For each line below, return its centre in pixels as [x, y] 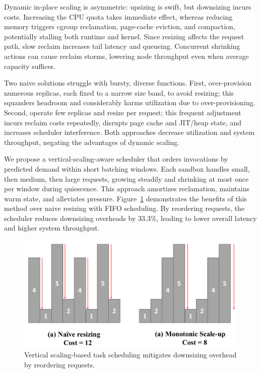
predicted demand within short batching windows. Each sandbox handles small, [127, 168]
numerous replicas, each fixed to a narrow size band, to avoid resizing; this [119, 92]
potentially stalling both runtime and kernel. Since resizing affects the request [124, 36]
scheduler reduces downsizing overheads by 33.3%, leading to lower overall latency [130, 218]
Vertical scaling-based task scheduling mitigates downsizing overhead [130, 355]
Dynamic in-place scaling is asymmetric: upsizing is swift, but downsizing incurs [128, 7]
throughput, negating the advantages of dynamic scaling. [92, 142]
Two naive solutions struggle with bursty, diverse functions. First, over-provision [128, 83]
